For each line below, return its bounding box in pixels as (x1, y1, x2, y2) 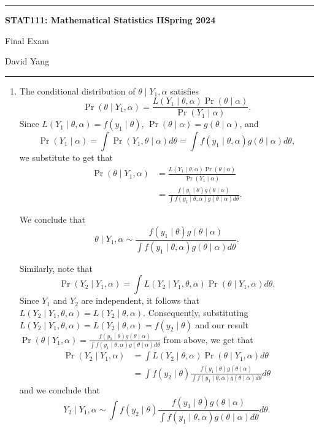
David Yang (5, 55, 50, 68)
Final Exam (5, 34, 49, 47)
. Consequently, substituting (143, 306, 248, 319)
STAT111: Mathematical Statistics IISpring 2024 (5, 14, 216, 26)
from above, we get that (163, 333, 253, 346)
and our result (195, 318, 249, 331)
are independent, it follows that (81, 294, 199, 307)
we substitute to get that (19, 151, 113, 164)
